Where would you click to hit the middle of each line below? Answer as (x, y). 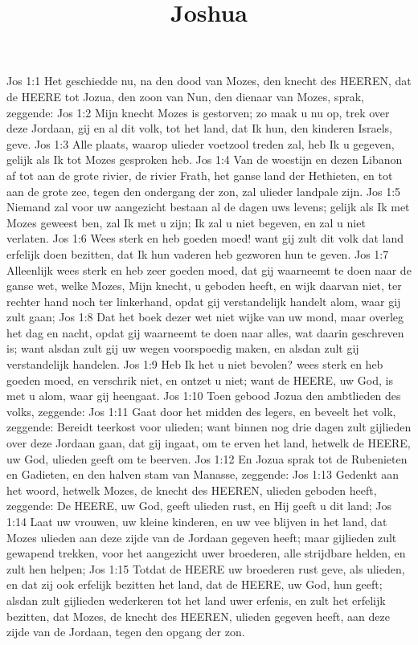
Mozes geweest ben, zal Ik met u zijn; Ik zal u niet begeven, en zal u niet (186, 222)
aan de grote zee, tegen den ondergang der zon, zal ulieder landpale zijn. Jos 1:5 (204, 191)
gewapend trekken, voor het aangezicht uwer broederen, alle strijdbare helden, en (206, 553)
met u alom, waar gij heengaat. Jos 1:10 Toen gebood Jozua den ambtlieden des (204, 396)
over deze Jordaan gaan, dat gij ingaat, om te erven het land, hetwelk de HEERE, (209, 443)
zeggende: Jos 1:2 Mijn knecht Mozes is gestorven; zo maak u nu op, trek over (198, 112)
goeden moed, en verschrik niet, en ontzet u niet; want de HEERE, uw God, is (200, 380)
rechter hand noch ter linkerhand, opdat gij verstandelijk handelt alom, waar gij (204, 301)
